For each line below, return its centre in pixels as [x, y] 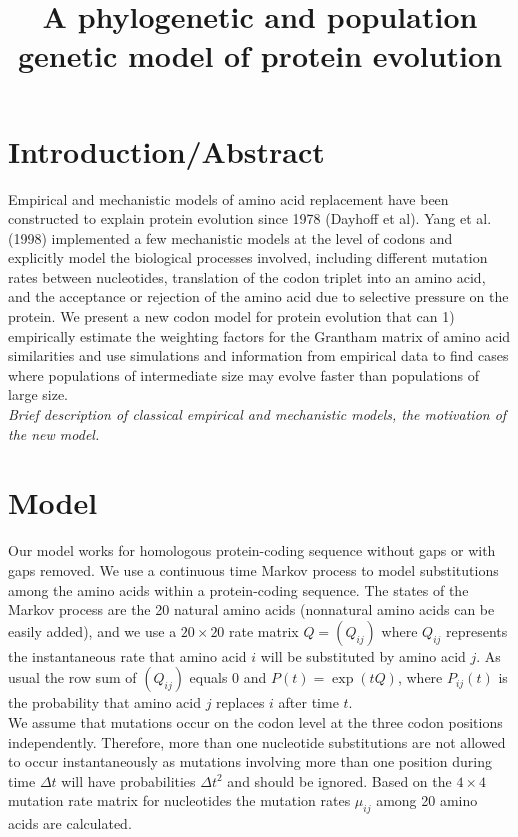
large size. [38, 394]
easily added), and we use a [92, 630]
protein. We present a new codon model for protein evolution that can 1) [231, 316]
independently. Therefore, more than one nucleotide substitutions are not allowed [257, 741]
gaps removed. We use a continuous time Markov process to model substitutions [253, 569]
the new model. [54, 433]
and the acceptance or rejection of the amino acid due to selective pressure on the [258, 296]
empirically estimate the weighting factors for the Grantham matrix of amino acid [259, 335]
